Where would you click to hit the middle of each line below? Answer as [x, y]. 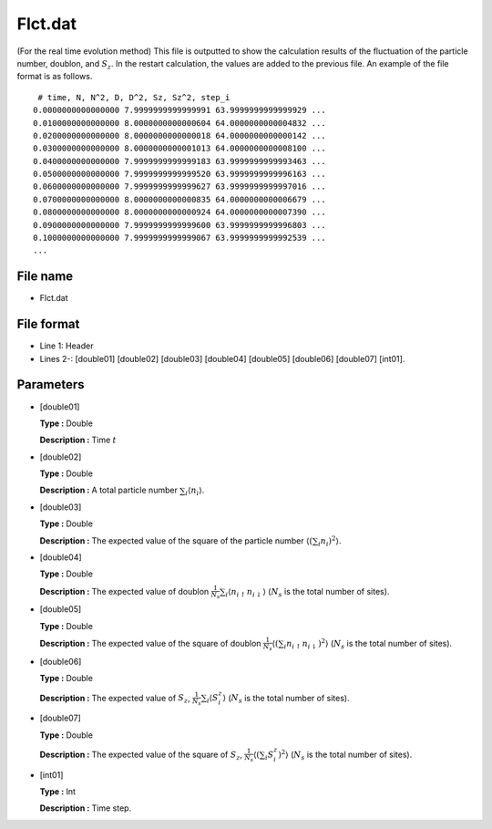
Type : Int [58, 791]
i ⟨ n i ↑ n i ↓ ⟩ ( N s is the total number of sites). [307, 592]
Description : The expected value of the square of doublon [150, 643]
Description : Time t [78, 440]
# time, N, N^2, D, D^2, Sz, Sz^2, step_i [134, 97]
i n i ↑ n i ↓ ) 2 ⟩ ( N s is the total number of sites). [368, 644]
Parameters [51, 384]
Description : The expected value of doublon [124, 591]
